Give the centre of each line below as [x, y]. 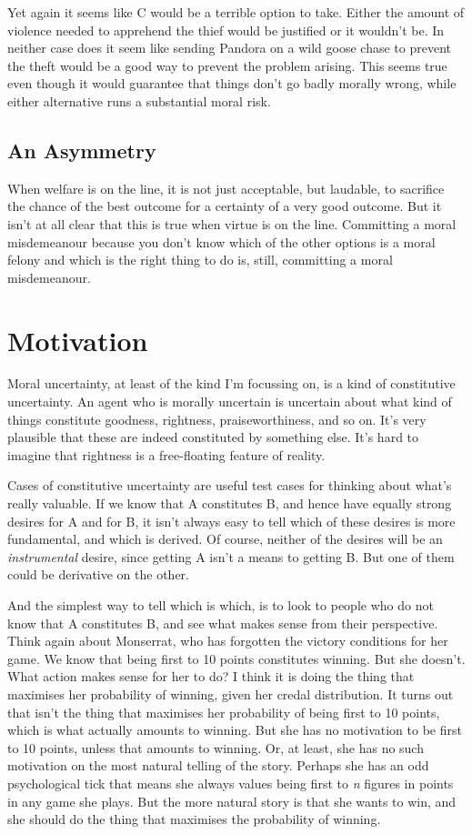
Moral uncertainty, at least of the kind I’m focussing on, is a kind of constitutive [231, 383]
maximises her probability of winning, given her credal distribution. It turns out [231, 693]
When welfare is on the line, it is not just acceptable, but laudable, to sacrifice [226, 188]
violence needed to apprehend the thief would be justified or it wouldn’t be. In [226, 30]
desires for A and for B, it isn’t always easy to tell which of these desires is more [231, 521]
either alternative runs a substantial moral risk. [139, 100]
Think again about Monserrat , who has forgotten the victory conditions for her [228, 641]
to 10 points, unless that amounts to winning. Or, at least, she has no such [216, 747]
